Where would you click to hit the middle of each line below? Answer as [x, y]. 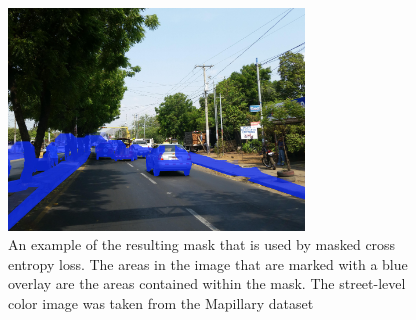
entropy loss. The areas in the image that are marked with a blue [208, 263]
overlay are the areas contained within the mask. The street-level [207, 283]
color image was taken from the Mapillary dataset [161, 302]
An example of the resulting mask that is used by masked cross [202, 244]
